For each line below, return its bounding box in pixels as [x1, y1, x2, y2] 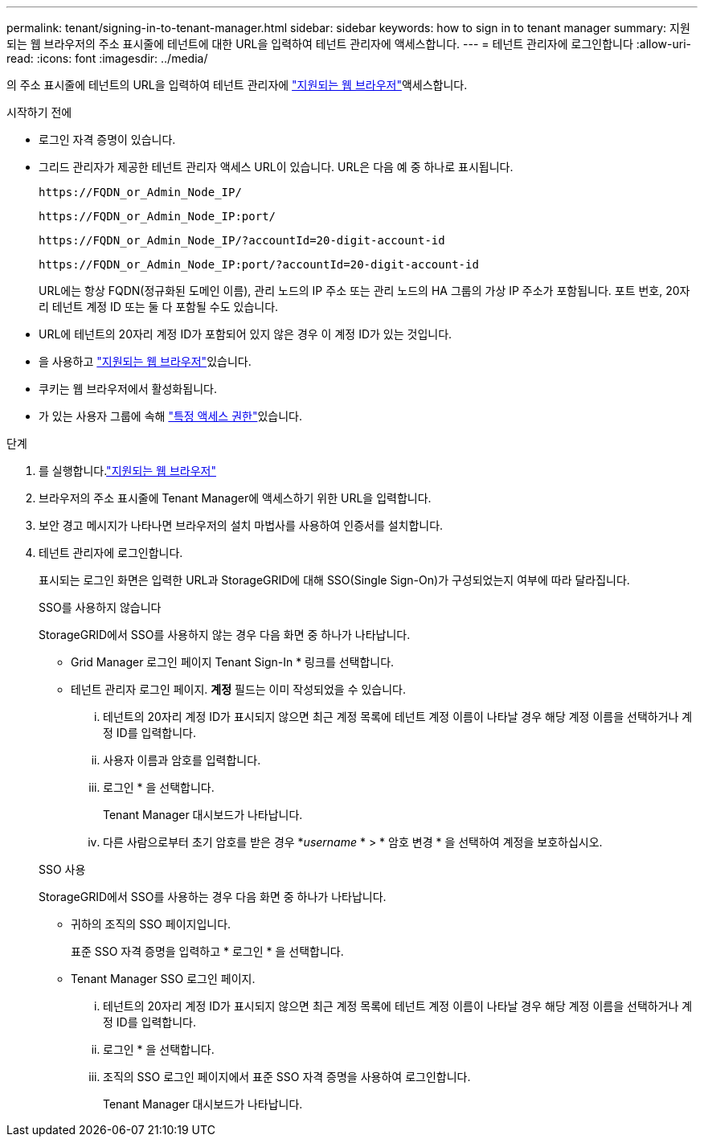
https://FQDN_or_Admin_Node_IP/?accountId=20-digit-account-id [39, 234, 445, 247]
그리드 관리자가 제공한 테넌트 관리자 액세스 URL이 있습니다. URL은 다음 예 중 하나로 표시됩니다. [39, 160, 514, 174]
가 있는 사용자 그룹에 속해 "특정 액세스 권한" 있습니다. [39, 409, 303, 423]
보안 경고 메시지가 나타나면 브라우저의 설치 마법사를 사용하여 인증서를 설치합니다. [39, 518, 444, 532]
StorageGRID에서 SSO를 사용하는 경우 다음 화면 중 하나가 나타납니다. [39, 890, 387, 903]
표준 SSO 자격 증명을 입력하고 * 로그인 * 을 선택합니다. [71, 944, 344, 958]
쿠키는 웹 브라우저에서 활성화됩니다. [39, 382, 217, 395]
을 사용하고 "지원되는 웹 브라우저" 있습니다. [39, 354, 252, 368]
